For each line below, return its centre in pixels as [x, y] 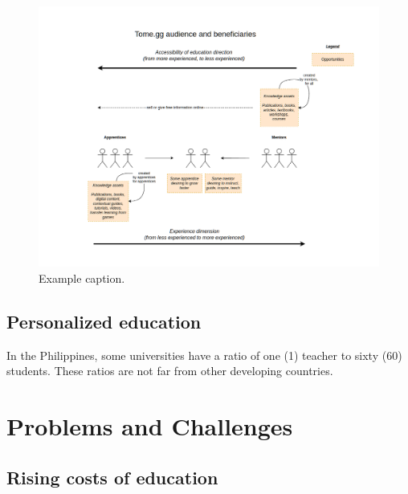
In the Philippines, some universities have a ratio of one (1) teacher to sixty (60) [204, 355]
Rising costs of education [112, 477]
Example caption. [82, 278]
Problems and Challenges [150, 425]
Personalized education [104, 321]
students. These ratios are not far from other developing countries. [170, 371]
